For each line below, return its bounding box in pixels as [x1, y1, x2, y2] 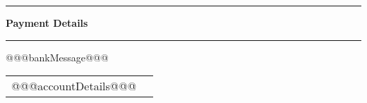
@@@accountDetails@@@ [11, 78, 137, 95]
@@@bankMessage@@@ [6, 49, 109, 64]
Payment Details [6, 16, 88, 30]
